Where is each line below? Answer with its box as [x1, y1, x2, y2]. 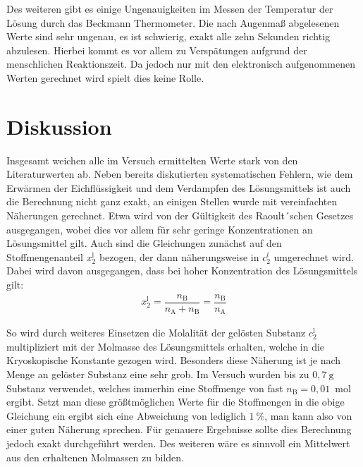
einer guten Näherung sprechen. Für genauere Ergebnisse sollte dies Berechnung [6, 422, 352, 437]
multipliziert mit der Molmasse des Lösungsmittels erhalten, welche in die [6, 339, 325, 353]
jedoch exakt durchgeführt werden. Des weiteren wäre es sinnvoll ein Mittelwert [6, 435, 350, 450]
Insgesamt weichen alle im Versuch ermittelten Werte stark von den [6, 152, 298, 167]
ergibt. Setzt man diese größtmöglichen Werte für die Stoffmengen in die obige [6, 394, 345, 409]
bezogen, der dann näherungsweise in [99, 249, 259, 264]
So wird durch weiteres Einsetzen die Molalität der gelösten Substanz [6, 325, 306, 340]
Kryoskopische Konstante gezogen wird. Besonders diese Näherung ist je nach [6, 353, 341, 368]
